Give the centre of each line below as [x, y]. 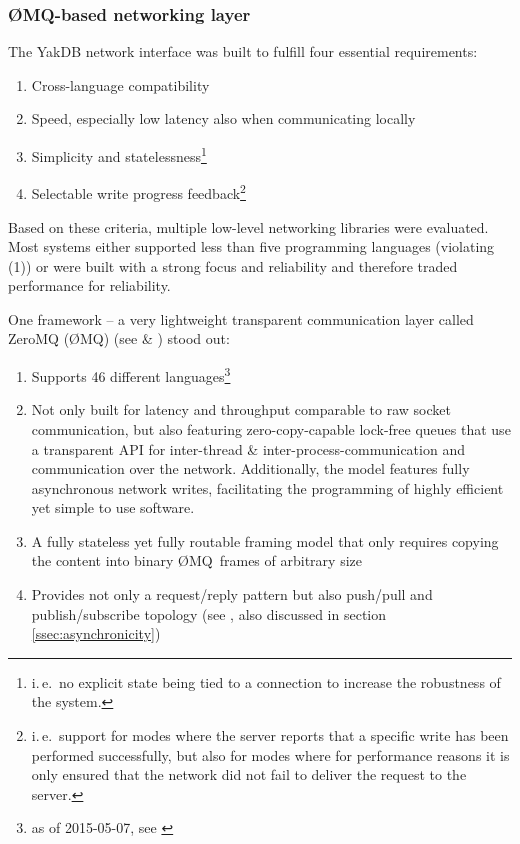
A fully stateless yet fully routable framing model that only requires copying [265, 540]
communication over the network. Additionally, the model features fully [250, 468]
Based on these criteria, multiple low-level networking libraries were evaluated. [248, 226]
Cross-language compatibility [120, 84]
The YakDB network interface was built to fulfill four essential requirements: [243, 51]
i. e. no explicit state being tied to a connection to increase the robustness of [266, 681]
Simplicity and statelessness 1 [119, 154]
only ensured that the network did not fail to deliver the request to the [249, 774]
